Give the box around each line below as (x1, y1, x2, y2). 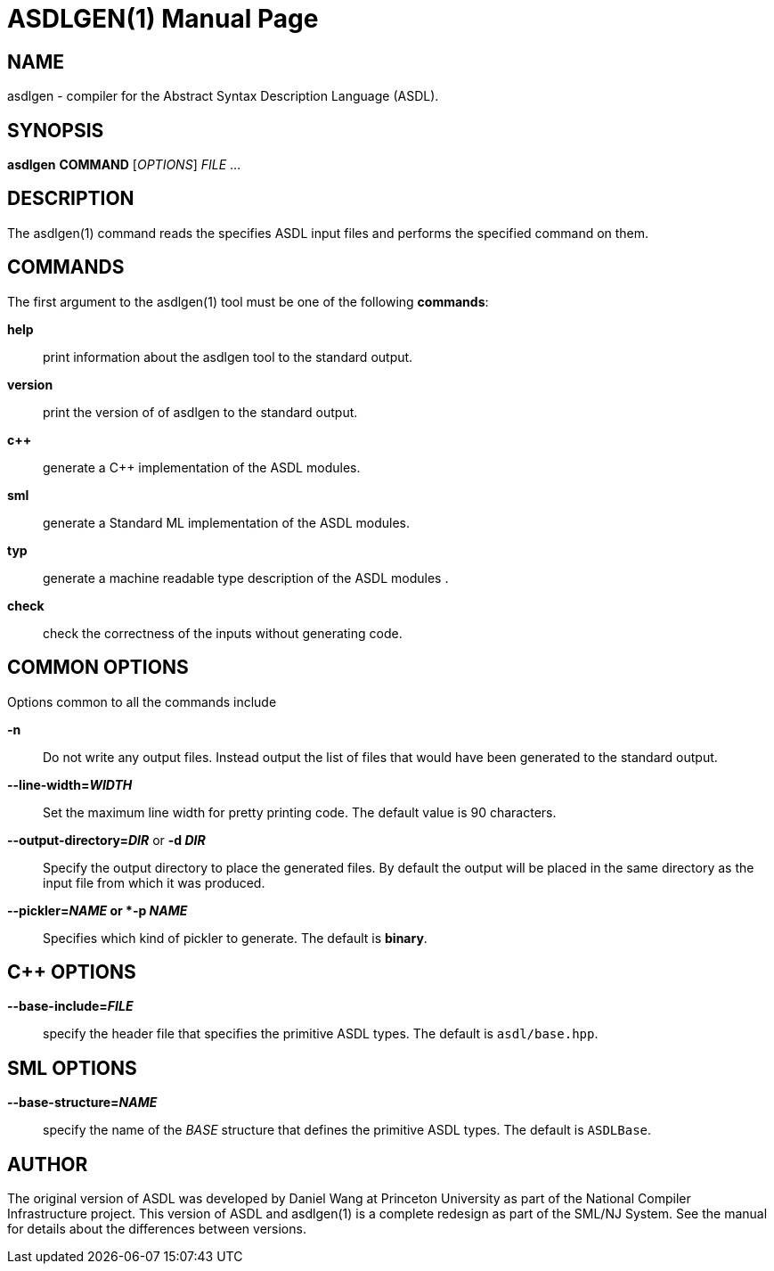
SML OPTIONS (7, 1056, 137, 1079)
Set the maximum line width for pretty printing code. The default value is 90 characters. (43, 804, 557, 820)
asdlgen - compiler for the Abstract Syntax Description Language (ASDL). (7, 88, 439, 104)
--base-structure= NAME (7, 1095, 158, 1111)
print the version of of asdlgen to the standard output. (43, 404, 358, 420)
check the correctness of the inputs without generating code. (43, 625, 403, 641)
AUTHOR (7, 1152, 88, 1176)
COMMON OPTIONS (7, 656, 189, 679)
